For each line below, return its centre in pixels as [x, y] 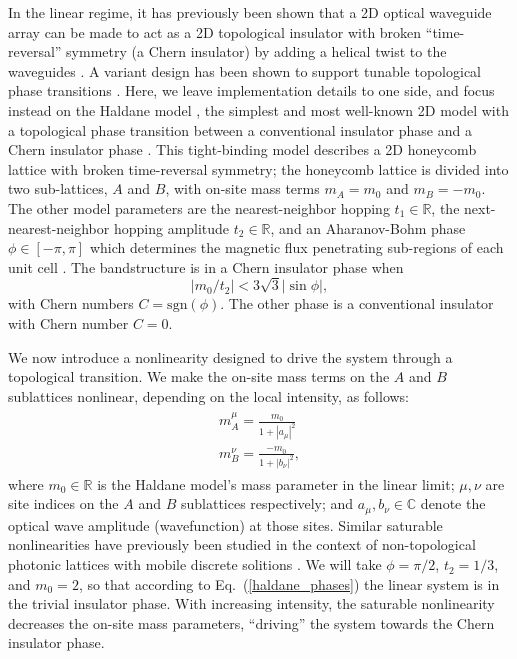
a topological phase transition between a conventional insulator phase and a [240, 129]
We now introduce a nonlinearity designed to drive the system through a [230, 356]
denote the [453, 503]
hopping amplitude [171, 227]
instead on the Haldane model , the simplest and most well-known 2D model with [258, 109]
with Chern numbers [71, 303]
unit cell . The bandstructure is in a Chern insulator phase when [206, 266]
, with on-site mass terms [242, 188]
